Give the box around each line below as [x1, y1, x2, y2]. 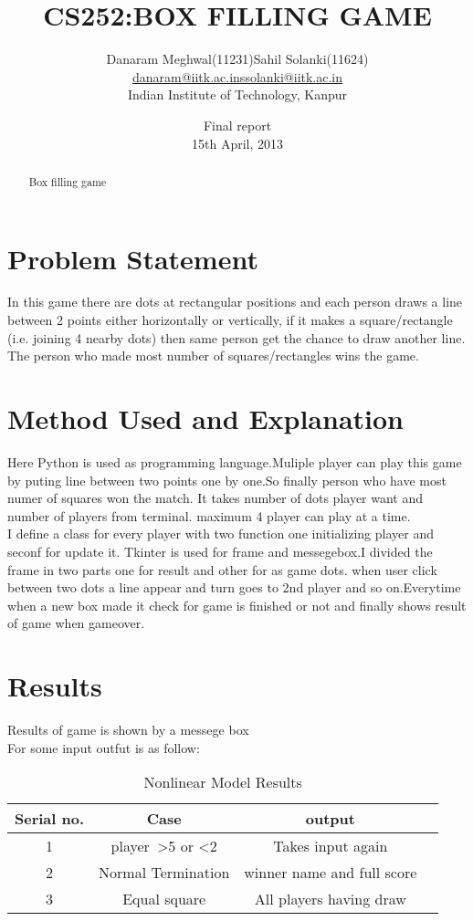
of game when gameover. [7, 613, 145, 633]
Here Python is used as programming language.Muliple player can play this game [7, 452, 462, 471]
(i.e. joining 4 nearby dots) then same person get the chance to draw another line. [7, 328, 466, 347]
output [305, 808, 355, 830]
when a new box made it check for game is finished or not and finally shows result [7, 595, 467, 614]
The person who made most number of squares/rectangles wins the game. [7, 346, 419, 365]
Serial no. [15, 808, 85, 830]
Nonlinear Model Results [143, 771, 302, 793]
